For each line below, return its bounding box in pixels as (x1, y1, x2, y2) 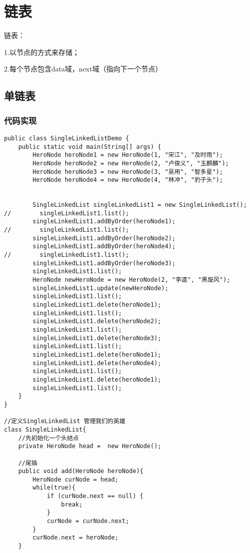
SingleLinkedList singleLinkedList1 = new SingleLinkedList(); (32, 201, 247, 209)
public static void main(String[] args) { (18, 143, 161, 150)
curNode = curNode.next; (46, 518, 129, 525)
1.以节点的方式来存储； (4, 46, 79, 57)
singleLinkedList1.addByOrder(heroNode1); (32, 218, 176, 225)
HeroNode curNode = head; (32, 476, 119, 483)
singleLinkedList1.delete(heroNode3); (32, 334, 161, 342)
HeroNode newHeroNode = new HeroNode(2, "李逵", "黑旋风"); (32, 276, 231, 284)
